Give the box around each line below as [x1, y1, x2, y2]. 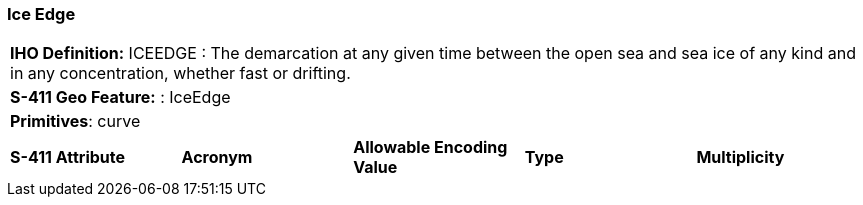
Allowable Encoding [353, 137, 508, 158]
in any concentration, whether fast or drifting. [10, 63, 351, 84]
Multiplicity [696, 147, 785, 168]
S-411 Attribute [10, 147, 126, 168]
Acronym [181, 147, 253, 168]
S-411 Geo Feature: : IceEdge [10, 87, 231, 108]
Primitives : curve [10, 111, 141, 132]
